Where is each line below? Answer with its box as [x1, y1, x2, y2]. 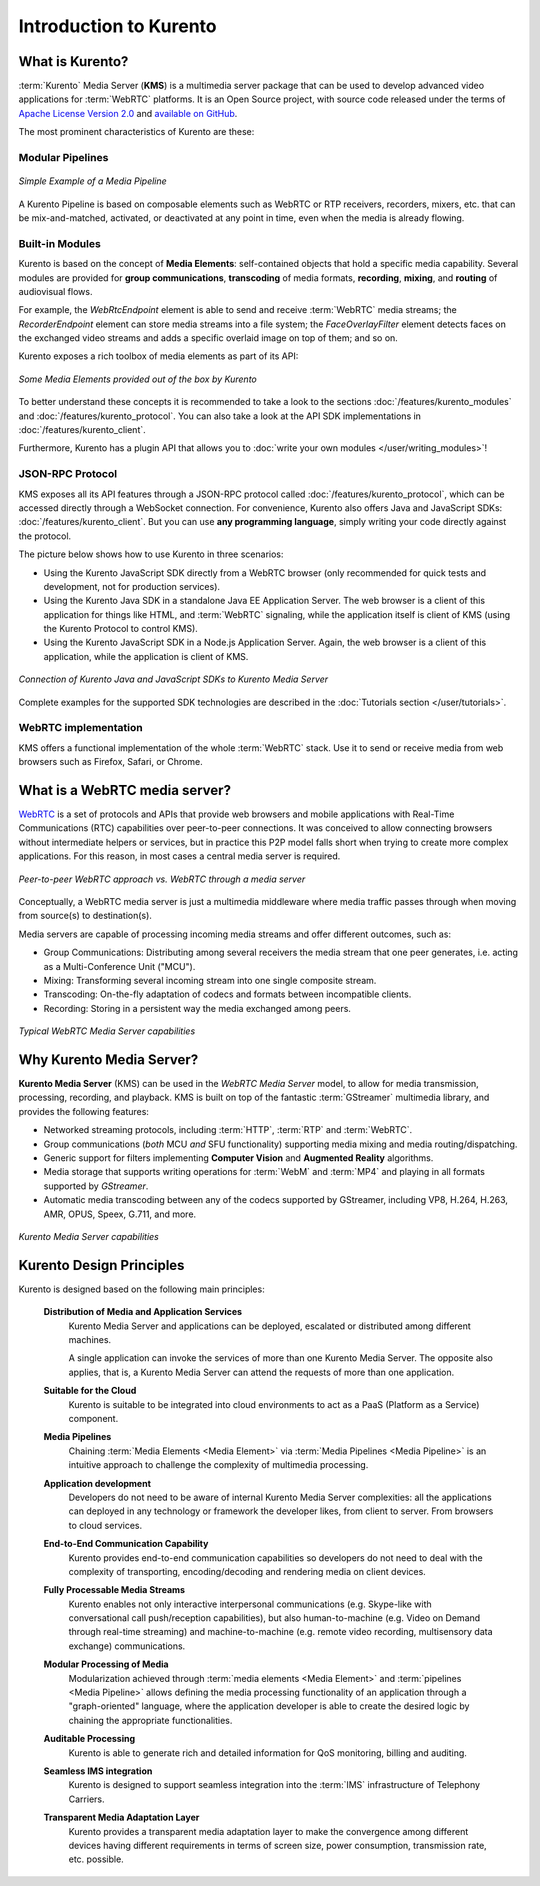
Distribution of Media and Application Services [43, 1306, 243, 1318]
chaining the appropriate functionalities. [68, 1714, 233, 1726]
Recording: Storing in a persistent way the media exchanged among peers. [43, 1002, 352, 1014]
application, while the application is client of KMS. [43, 650, 249, 662]
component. [68, 1412, 119, 1424]
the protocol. [18, 530, 72, 542]
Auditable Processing [43, 1733, 136, 1745]
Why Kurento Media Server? [18, 1051, 199, 1068]
